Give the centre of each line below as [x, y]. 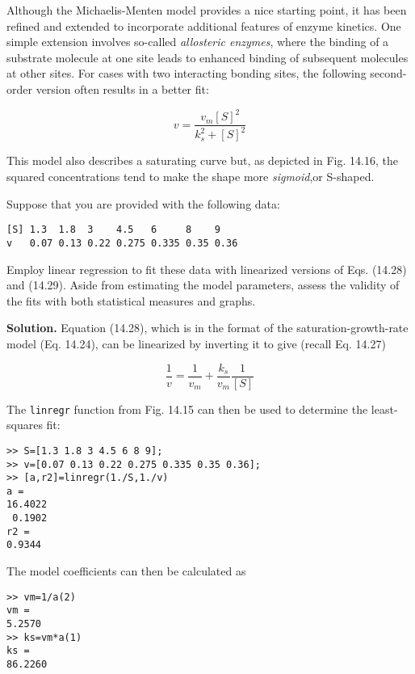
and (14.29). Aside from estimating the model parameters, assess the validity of [203, 285]
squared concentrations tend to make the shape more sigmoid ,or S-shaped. [191, 177]
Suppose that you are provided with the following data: [143, 203]
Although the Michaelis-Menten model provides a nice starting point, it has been [207, 10]
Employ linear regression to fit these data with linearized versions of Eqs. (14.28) [207, 269]
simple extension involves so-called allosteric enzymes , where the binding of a [198, 42]
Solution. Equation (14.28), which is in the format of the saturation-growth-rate [207, 328]
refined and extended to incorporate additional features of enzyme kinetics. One [204, 25]
